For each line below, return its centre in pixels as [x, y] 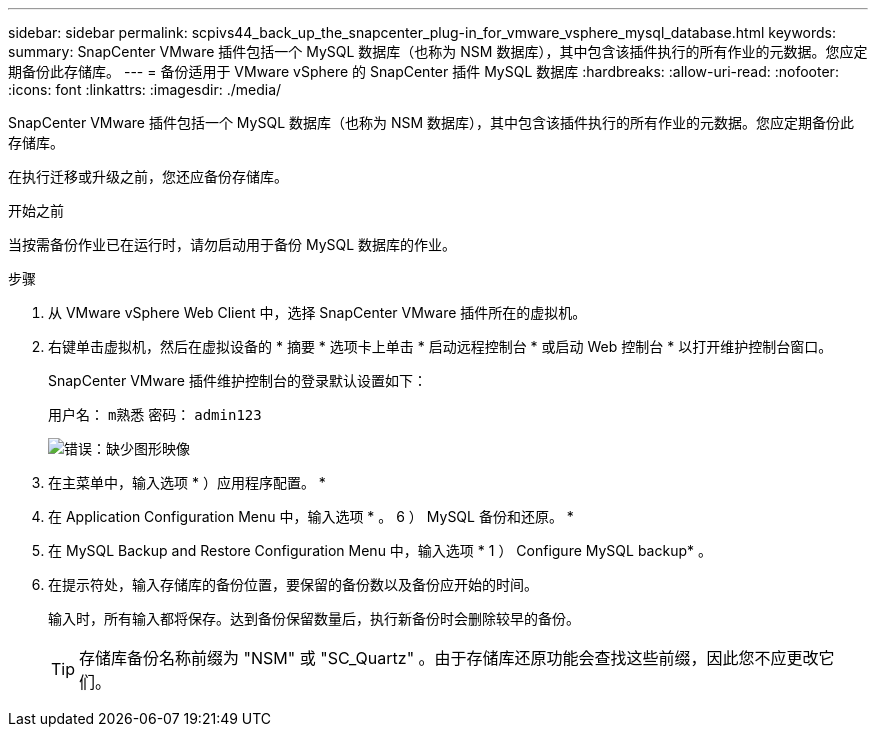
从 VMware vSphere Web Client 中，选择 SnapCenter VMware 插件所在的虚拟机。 [317, 312]
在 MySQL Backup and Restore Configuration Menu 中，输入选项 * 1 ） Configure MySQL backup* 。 [380, 550]
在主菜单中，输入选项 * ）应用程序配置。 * [187, 482]
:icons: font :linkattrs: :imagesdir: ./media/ [145, 89]
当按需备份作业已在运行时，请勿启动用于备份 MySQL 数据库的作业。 [232, 244]
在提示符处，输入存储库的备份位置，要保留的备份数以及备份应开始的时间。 [293, 584]
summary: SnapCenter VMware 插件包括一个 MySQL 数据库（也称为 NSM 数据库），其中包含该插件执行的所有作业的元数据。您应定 [438, 51]
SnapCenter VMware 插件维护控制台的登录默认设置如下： [237, 380]
